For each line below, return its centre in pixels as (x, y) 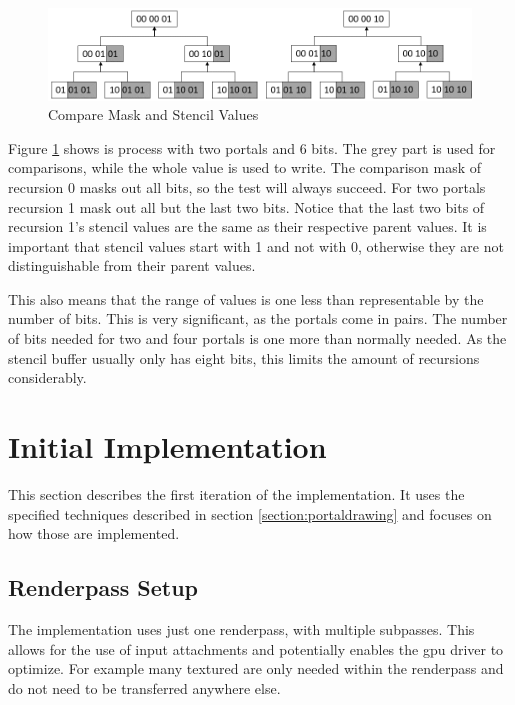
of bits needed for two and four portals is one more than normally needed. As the (257, 338)
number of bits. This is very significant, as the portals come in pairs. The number (258, 318)
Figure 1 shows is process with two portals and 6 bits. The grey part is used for (252, 147)
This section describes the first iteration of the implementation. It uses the (236, 493)
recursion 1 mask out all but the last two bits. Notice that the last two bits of (246, 206)
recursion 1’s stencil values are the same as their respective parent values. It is (247, 226)
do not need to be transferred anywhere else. (144, 687)
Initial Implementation (167, 446)
